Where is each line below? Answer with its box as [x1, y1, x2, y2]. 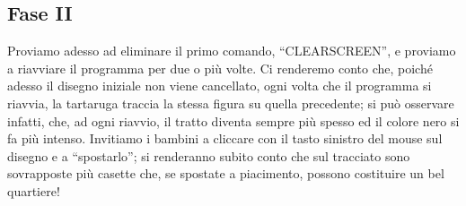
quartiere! [7, 181, 60, 200]
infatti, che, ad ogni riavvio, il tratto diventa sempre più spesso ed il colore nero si [7, 111, 460, 130]
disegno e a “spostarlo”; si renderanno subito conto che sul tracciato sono [7, 146, 410, 165]
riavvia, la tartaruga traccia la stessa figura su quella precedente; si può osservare [7, 93, 454, 112]
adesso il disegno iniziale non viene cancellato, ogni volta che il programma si [7, 76, 432, 95]
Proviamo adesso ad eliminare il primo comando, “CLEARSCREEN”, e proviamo [7, 41, 456, 60]
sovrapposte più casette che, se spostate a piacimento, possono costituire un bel [7, 164, 444, 183]
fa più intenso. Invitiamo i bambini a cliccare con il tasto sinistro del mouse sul [7, 129, 443, 148]
